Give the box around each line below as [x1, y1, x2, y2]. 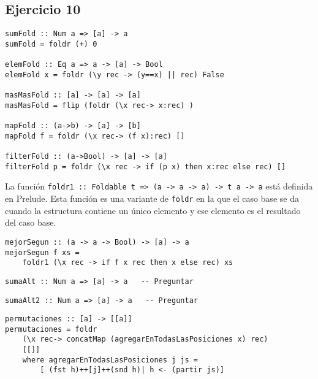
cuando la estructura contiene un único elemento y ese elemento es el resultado [5, 204, 301, 216]
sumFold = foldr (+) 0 [5, 39, 97, 48]
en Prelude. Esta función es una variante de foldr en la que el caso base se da [5, 192, 299, 205]
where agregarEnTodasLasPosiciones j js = [22, 355, 198, 364]
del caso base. [5, 216, 56, 229]
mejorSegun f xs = [5, 248, 80, 257]
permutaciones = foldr [5, 324, 97, 334]
